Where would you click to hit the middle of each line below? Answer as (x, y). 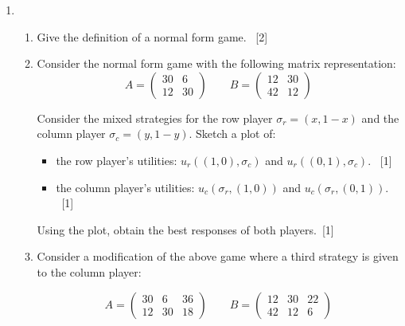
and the (380, 118)
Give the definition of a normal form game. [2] (152, 36)
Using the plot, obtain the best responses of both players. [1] (185, 229)
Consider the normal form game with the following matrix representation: (216, 63)
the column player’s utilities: (125, 187)
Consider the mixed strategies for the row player (155, 118)
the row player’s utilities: (117, 160)
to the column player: (89, 271)
